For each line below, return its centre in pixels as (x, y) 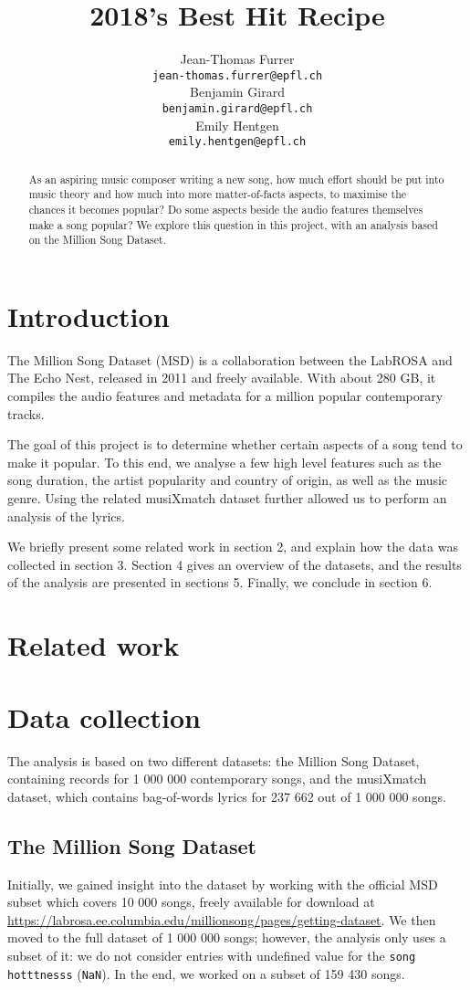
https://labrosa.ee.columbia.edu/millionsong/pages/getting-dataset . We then (222, 919)
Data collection (104, 716)
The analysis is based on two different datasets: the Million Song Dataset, (214, 760)
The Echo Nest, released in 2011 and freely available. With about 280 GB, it (222, 378)
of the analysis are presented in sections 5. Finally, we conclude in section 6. (220, 582)
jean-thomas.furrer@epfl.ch (237, 75)
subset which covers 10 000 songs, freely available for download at (191, 902)
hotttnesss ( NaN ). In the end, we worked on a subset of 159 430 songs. (206, 973)
